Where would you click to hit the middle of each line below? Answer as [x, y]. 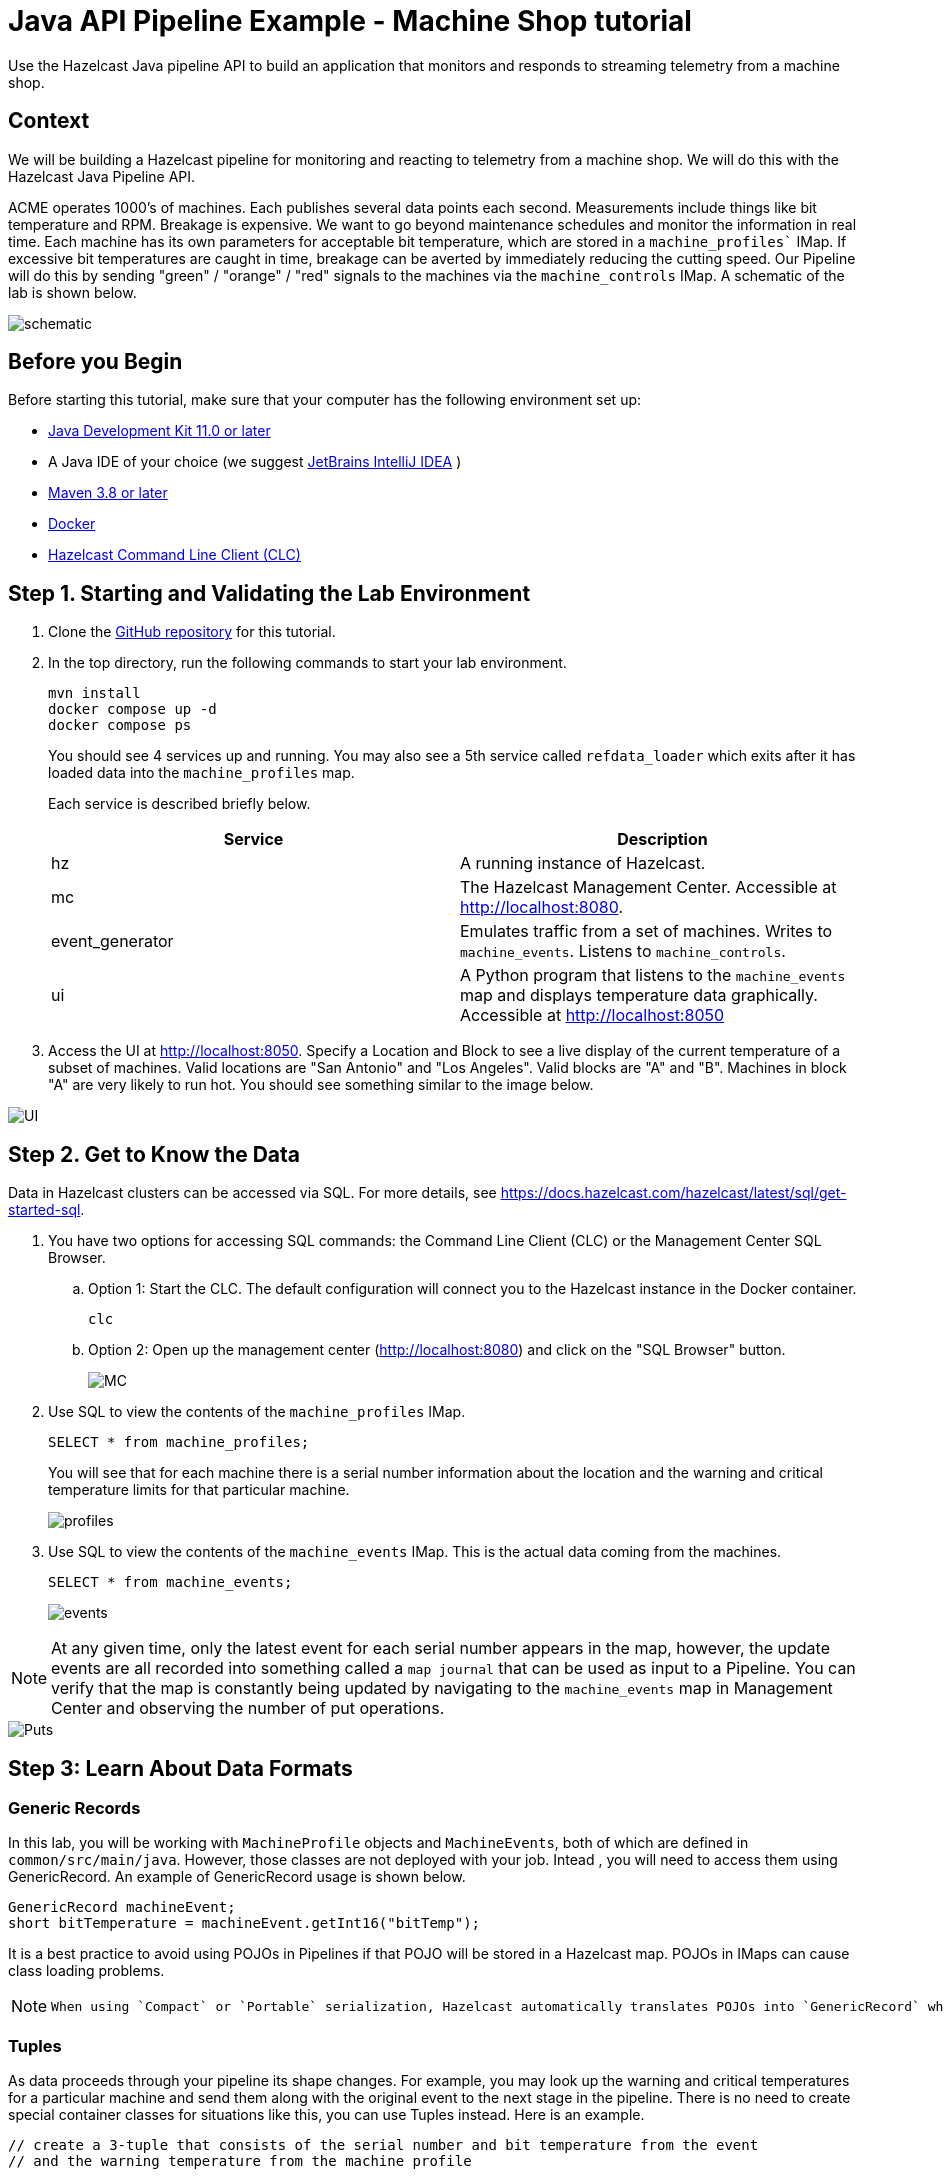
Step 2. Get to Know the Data [154, 1154]
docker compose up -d [132, 709]
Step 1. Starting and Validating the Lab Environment [269, 593]
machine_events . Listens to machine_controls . [623, 951]
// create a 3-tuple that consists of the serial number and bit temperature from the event [383, 2145]
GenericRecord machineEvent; [122, 1907]
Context [49, 121]
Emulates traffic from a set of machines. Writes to [646, 931]
